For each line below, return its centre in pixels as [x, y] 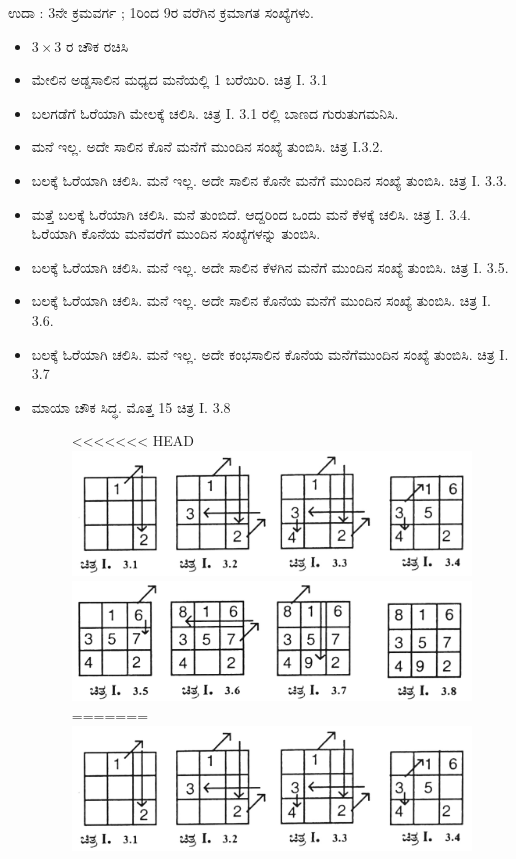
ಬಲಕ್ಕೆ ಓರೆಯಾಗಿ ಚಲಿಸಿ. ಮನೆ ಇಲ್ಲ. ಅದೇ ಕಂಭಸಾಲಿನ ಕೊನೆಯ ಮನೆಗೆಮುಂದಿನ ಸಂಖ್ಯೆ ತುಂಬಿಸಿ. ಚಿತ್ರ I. [270, 353]
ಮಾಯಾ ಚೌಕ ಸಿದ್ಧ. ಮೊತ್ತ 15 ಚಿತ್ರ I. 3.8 [131, 406]
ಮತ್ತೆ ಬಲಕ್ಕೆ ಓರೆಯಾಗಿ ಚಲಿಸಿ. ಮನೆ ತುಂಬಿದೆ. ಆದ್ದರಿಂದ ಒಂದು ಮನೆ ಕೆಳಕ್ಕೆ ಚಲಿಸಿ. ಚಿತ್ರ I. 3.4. [251, 213]
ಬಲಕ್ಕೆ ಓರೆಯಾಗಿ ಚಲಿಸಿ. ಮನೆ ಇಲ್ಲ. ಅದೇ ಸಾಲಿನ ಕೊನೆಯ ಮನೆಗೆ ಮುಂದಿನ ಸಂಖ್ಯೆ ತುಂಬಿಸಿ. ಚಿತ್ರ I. [261, 300]
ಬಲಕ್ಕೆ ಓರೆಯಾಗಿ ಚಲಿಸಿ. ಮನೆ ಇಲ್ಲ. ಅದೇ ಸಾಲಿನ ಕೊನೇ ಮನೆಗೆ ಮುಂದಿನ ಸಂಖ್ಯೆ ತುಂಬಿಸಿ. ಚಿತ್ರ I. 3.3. [269, 179]
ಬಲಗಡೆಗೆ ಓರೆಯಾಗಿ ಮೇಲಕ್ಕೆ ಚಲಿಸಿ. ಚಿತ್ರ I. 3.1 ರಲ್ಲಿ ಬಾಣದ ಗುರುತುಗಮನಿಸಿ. [215, 112]
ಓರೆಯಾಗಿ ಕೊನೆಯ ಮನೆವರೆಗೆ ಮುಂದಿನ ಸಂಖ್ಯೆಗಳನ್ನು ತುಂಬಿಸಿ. [176, 233]
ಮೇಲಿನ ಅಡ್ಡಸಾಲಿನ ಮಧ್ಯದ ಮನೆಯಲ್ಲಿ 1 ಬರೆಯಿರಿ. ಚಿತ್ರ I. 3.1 [179, 79]
